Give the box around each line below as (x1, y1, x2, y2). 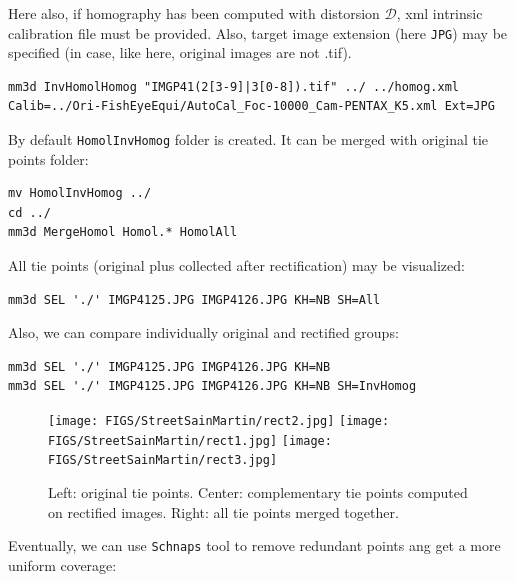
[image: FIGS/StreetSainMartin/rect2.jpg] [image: (48, 414, 390, 429)
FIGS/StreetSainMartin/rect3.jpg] (48, 453, 278, 468)
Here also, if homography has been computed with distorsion (8, 3, 380, 23)
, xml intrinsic (396, 3, 483, 23)
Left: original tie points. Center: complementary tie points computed (48, 482, 468, 502)
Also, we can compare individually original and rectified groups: (8, 322, 399, 343)
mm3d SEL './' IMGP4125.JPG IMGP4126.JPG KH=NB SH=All (8, 292, 381, 307)
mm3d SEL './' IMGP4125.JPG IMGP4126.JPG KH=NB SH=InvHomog (8, 379, 417, 394)
